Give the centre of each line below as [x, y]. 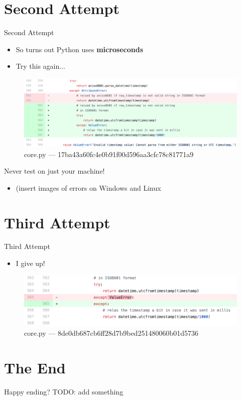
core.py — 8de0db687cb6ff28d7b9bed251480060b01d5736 [111, 332]
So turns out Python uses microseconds [80, 49]
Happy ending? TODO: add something [64, 391]
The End [35, 367]
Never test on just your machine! [54, 171]
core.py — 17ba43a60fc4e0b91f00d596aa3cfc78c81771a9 [109, 154]
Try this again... [40, 66]
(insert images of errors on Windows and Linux [88, 187]
